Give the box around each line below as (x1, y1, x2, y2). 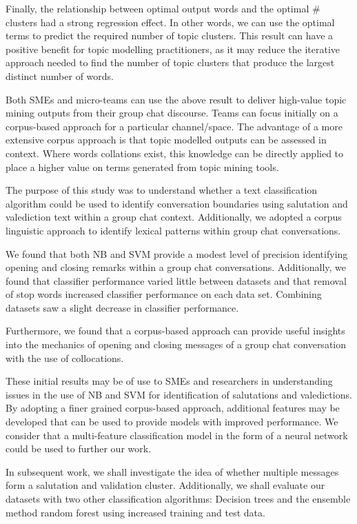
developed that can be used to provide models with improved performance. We (6, 414, 338, 429)
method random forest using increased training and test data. (6, 505, 265, 519)
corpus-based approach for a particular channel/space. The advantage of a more (6, 119, 343, 133)
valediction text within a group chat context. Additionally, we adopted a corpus (6, 210, 342, 224)
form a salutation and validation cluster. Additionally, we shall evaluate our (6, 478, 325, 492)
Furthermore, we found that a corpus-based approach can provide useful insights (6, 323, 345, 338)
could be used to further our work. (6, 441, 152, 456)
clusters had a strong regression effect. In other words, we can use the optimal (6, 14, 335, 29)
